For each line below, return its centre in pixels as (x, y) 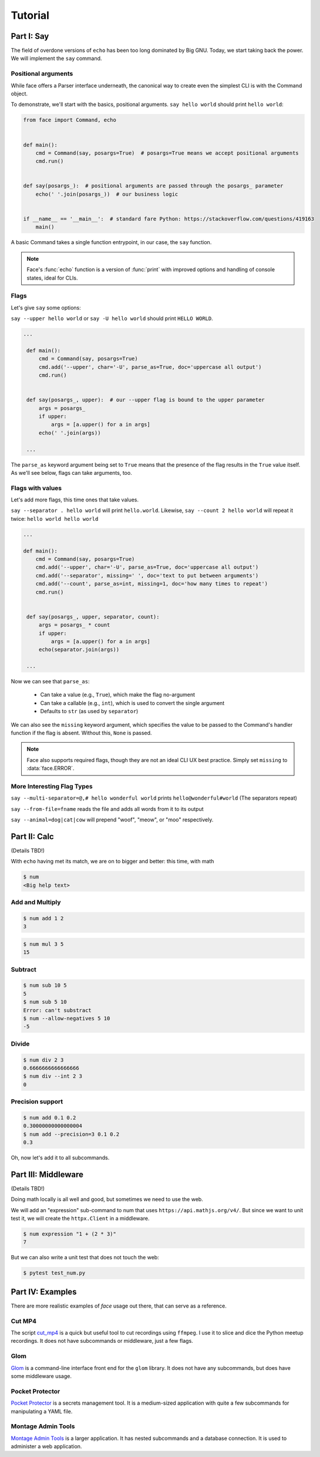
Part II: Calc (32, 836)
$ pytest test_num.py (54, 1273)
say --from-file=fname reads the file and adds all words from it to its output (107, 809)
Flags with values (36, 488)
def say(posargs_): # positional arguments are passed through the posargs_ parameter (153, 186)
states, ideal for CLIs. (53, 278)
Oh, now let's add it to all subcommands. (60, 1158)
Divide (20, 1043)
